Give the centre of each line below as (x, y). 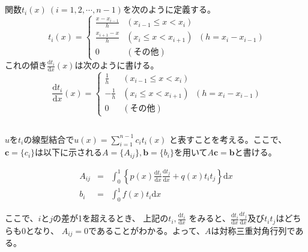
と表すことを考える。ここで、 (228, 139)
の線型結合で (49, 139)
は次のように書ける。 (117, 65)
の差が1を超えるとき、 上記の (111, 218)
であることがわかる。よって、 (147, 230)
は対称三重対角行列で (253, 230)
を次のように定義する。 (169, 9)
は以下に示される (69, 152)
